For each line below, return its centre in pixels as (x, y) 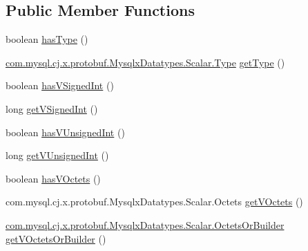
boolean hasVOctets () (53, 178)
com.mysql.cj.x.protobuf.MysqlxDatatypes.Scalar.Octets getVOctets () (154, 202)
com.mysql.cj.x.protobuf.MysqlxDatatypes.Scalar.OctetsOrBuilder (145, 224)
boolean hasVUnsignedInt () (65, 132)
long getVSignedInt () (52, 108)
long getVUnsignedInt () (57, 155)
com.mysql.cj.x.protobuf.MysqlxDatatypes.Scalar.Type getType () (145, 62)
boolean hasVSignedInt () (60, 85)
